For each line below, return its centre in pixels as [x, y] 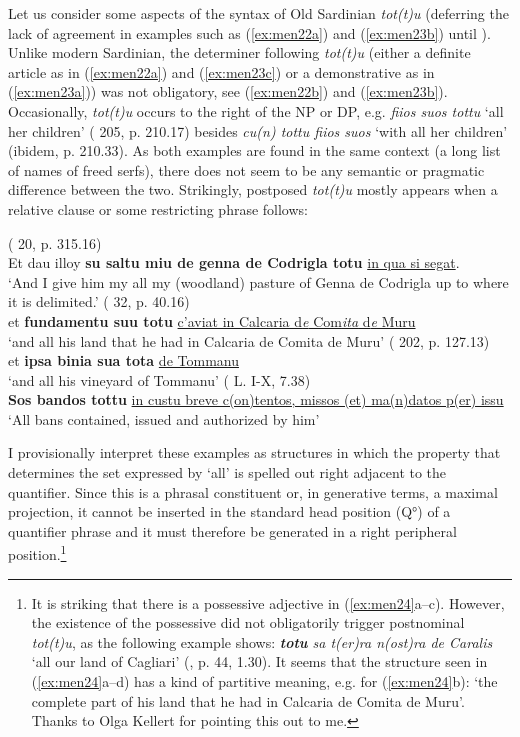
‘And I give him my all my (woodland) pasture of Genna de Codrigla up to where [258, 281]
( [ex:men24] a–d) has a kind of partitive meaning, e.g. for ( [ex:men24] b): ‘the [264, 681]
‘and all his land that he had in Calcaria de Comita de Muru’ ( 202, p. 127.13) [249, 340]
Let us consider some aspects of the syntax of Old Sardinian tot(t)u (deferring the [258, 13]
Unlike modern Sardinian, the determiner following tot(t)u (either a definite [239, 52]
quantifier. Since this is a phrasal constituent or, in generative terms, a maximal [253, 491]
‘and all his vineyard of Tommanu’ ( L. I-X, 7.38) [159, 379]
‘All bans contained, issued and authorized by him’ [164, 418]
